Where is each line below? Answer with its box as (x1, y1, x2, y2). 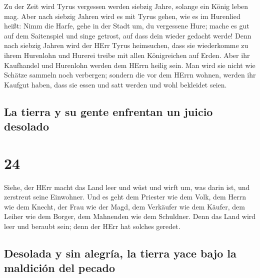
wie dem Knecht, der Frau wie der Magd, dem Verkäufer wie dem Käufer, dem (4, 201, 245, 211)
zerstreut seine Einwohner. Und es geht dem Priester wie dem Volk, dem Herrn (4, 191, 246, 202)
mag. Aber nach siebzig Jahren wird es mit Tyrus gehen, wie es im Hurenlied (4, 10, 240, 21)
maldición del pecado (4, 260, 115, 275)
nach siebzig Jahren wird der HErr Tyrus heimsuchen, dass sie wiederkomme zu (4, 40, 248, 50)
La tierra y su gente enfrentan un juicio (4, 103, 213, 119)
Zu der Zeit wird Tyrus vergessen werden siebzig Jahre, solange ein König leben (4, 1, 248, 11)
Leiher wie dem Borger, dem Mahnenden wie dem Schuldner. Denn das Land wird (4, 211, 256, 221)
